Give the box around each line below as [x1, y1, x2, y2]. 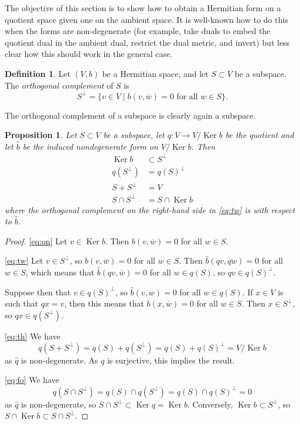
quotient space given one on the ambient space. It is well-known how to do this [5, 13, 288, 25]
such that [5, 297, 39, 309]
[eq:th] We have [5, 329, 60, 342]
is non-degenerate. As [21, 354, 98, 366]
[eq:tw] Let [5, 254, 43, 267]
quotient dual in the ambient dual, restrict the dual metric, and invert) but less [5, 36, 290, 48]
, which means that [25, 265, 94, 278]
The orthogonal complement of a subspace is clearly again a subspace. [5, 109, 256, 121]
